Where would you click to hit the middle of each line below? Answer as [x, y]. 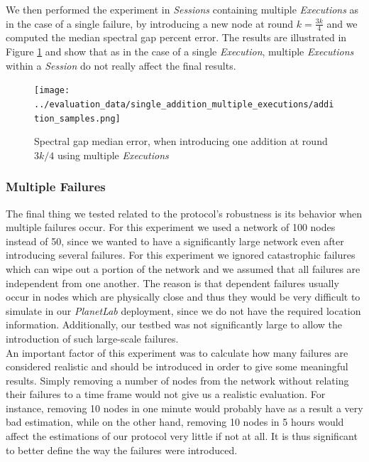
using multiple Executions [113, 155]
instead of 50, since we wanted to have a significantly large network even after [175, 241]
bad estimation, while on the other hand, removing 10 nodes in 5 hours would [175, 422]
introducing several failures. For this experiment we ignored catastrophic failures [181, 255]
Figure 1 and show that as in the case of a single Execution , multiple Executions [180, 52]
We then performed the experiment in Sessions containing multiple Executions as [182, 9]
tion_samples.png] [77, 118]
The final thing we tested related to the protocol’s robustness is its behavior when [184, 213]
